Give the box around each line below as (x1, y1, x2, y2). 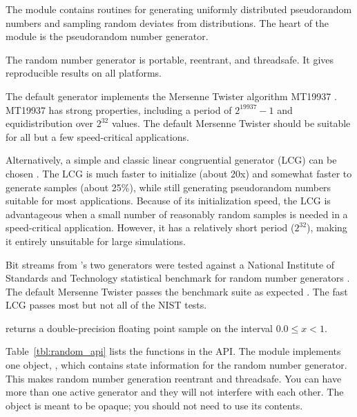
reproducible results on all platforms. (6, 66, 162, 80)
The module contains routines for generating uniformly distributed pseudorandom (6, 2, 352, 16)
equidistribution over (6, 116, 93, 130)
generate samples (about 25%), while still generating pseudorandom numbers (6, 180, 331, 194)
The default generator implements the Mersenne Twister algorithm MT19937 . (6, 88, 337, 103)
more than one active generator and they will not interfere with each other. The (6, 385, 344, 399)
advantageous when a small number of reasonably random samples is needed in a (6, 206, 348, 221)
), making (307, 220, 347, 235)
